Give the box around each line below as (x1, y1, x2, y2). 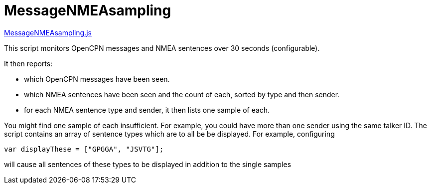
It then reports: (4, 59, 53, 68)
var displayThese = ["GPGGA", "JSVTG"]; (4, 145, 164, 153)
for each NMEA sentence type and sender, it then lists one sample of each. (24, 105, 270, 114)
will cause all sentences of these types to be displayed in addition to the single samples (4, 160, 291, 169)
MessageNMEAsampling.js (4, 28, 92, 37)
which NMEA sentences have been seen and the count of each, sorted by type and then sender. (24, 90, 340, 99)
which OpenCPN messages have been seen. (24, 74, 170, 83)
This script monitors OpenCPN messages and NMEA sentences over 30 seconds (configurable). (4, 43, 320, 52)
